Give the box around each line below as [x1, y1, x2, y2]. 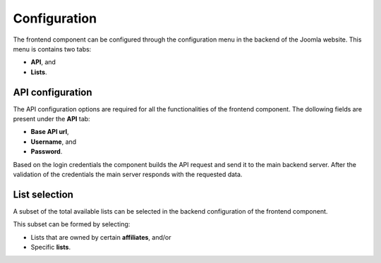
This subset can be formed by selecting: [13, 220, 131, 228]
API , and [30, 58, 56, 66]
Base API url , [30, 128, 70, 136]
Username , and [30, 137, 77, 146]
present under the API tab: [13, 115, 91, 123]
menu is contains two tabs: [13, 44, 92, 53]
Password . [30, 147, 63, 156]
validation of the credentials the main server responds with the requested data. [13, 170, 243, 178]
